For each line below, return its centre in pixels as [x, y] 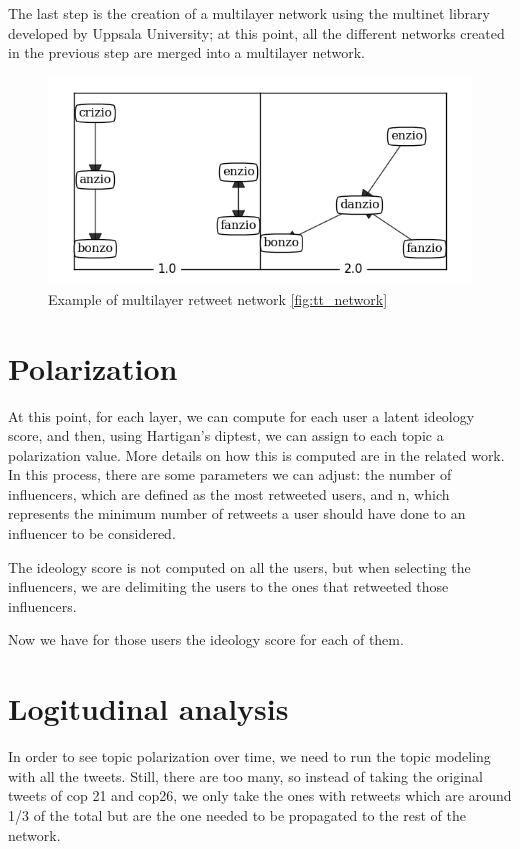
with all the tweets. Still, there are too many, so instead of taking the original [245, 775]
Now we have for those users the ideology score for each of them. [206, 639]
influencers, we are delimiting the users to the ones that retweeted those [228, 586]
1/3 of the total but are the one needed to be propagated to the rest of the [237, 814]
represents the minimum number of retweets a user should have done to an [237, 513]
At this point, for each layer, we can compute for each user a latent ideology [241, 415]
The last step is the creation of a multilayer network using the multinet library [249, 13]
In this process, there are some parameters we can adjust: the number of [230, 474]
